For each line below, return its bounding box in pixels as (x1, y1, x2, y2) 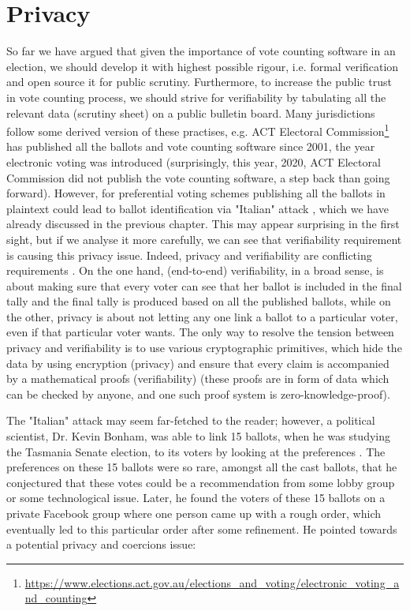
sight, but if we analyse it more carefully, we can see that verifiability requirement (6, 231, 402, 247)
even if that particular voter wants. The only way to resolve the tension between (6, 324, 394, 340)
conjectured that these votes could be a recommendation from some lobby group (6, 474, 395, 490)
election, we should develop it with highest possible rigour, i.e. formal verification (6, 58, 399, 74)
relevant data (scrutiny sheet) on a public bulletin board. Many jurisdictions (6, 104, 375, 121)
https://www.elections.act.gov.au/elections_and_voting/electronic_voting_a (24, 574, 400, 590)
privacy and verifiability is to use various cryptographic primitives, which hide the (6, 339, 402, 356)
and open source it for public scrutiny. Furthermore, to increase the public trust (6, 73, 392, 90)
